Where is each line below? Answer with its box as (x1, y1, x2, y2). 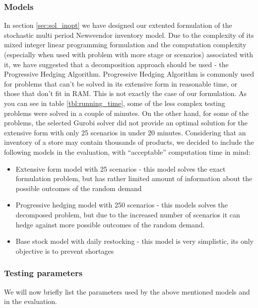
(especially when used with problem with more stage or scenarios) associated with (4, 49, 253, 59)
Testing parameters (4, 267, 83, 279)
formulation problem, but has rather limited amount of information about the (15, 173, 253, 184)
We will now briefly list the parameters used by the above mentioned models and (4, 286, 250, 297)
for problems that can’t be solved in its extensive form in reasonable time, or (4, 78, 238, 89)
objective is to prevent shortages (15, 245, 114, 256)
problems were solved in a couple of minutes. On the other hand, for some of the (4, 107, 249, 118)
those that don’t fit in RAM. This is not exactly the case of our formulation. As (4, 88, 247, 99)
